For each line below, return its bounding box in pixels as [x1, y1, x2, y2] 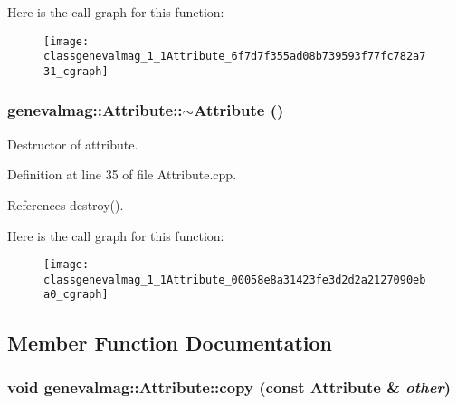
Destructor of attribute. [7, 134, 138, 153]
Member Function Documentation [7, 328, 333, 356]
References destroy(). [7, 195, 124, 214]
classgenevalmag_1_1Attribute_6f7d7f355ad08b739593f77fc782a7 [43, 50, 426, 63]
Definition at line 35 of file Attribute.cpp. [7, 165, 237, 184]
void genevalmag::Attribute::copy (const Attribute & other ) [7, 375, 451, 398]
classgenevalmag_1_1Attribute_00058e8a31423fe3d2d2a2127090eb [43, 273, 426, 286]
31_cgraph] [43, 64, 109, 78]
